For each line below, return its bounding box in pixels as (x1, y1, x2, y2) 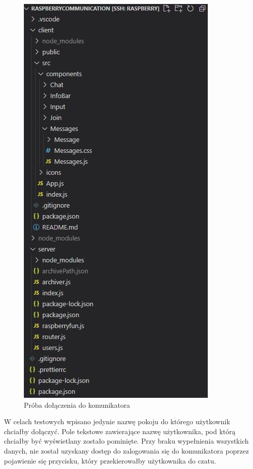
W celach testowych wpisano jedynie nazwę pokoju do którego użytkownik (4, 416, 230, 427)
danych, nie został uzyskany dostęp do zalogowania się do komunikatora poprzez (4, 445, 249, 456)
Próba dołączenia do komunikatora (24, 399, 130, 410)
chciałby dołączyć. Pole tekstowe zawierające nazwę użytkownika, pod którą (4, 426, 236, 436)
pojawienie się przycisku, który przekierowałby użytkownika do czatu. (4, 455, 216, 466)
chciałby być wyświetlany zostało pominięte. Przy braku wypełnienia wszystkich (4, 436, 249, 446)
